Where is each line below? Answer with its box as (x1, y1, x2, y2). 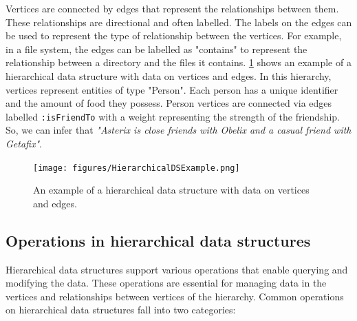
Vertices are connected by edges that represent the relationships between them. (6, 1, 339, 15)
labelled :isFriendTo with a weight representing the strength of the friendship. (6, 109, 340, 123)
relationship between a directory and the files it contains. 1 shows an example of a (6, 55, 351, 70)
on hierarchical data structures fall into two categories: (6, 302, 236, 317)
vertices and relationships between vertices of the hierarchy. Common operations (6, 289, 344, 303)
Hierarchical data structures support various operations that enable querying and (6, 262, 348, 276)
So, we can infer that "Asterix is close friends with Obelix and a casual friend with (6, 123, 351, 137)
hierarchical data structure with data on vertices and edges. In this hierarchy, (6, 68, 332, 83)
